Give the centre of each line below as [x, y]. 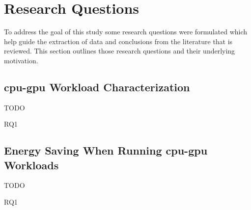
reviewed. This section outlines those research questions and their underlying [120, 51]
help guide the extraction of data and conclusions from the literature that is [118, 41]
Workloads [31, 165]
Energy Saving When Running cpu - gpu [106, 150]
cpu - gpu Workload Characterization [97, 87]
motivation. [21, 60]
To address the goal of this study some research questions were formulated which [126, 32]
